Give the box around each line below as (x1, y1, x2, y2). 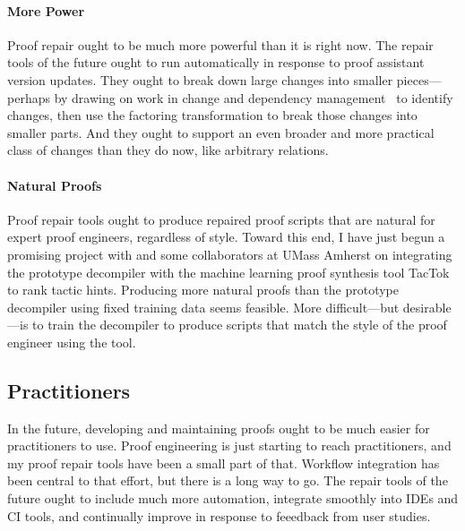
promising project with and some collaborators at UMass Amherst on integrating (7, 244, 452, 263)
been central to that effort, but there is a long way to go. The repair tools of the (7, 471, 448, 490)
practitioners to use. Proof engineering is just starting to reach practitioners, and (7, 436, 452, 455)
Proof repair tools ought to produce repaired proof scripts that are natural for (7, 210, 435, 228)
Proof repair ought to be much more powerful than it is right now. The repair (7, 35, 434, 54)
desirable (402, 297, 452, 316)
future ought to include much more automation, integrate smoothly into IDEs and (7, 489, 459, 508)
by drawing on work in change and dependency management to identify (54, 88, 453, 107)
